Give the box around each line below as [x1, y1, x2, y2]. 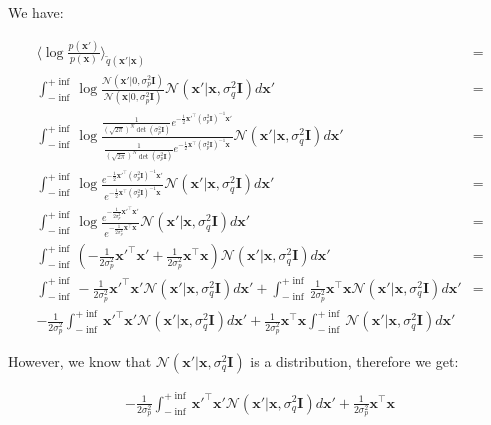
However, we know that [8, 350, 152, 371]
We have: [8, 2, 64, 22]
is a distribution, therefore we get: [250, 350, 459, 371]
